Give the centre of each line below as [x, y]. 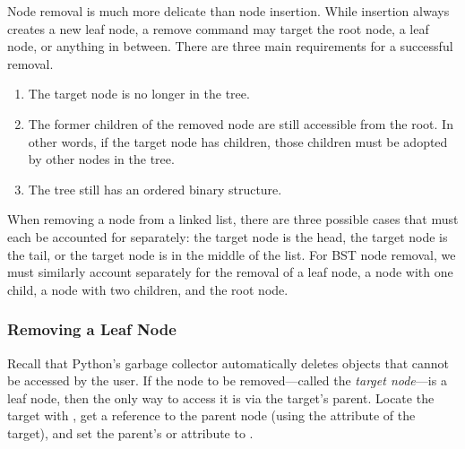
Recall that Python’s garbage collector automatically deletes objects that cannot [228, 363]
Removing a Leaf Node [92, 329]
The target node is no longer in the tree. [139, 94]
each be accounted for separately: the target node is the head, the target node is [228, 236]
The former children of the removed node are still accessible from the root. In [241, 123]
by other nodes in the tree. [101, 159]
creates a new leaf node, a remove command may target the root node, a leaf [218, 28]
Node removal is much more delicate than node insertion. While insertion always [228, 11]
